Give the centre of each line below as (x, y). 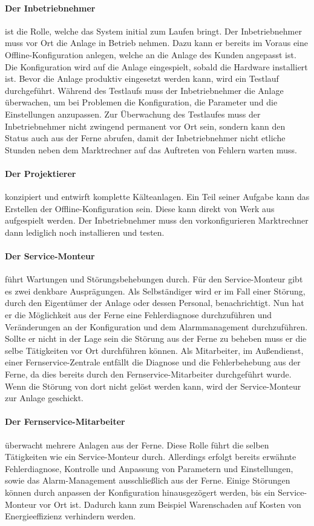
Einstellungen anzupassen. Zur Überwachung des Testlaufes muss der (133, 114)
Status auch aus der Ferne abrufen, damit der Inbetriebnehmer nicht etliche (145, 138)
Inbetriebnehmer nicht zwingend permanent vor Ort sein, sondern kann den (145, 126)
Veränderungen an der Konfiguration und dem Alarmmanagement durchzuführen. (156, 326)
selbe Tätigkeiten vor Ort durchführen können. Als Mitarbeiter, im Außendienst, (154, 350)
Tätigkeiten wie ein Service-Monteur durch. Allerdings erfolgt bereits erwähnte (151, 457)
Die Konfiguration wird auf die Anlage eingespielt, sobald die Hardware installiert (156, 66)
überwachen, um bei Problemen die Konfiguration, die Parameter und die (141, 102)
